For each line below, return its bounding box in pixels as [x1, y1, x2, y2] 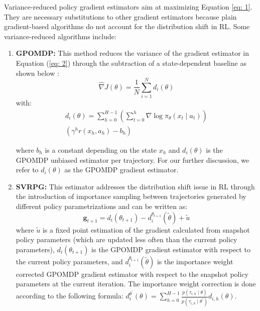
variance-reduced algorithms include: [4, 31, 116, 41]
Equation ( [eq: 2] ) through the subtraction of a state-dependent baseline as [16, 57, 246, 68]
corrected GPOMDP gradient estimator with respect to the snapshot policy [16, 268, 248, 279]
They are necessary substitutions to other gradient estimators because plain [4, 11, 237, 22]
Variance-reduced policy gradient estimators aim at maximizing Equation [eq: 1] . [4, 2, 252, 12]
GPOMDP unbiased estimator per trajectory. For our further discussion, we [16, 154, 249, 165]
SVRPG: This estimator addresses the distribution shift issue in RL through [16, 181, 255, 191]
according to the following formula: [16, 290, 123, 301]
